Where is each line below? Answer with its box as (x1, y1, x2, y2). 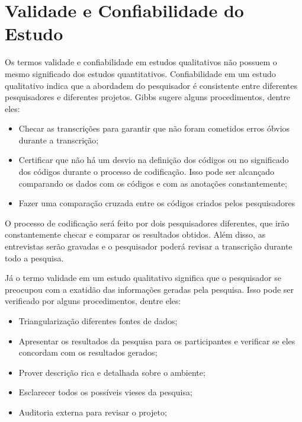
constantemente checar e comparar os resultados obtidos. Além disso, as (5, 228, 266, 241)
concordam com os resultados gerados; (18, 346, 158, 359)
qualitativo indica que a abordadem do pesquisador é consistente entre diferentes (5, 79, 298, 91)
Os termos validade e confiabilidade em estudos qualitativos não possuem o (5, 56, 277, 68)
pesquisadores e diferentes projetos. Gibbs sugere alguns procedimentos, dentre (5, 91, 291, 103)
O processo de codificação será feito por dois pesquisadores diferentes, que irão (5, 216, 290, 229)
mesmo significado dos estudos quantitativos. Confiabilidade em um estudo (5, 67, 276, 79)
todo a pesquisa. (5, 251, 64, 264)
